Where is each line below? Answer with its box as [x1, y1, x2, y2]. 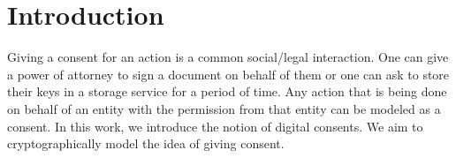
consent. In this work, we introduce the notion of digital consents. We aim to [7, 117, 423, 135]
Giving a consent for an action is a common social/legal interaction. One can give [7, 48, 449, 66]
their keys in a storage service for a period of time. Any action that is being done [7, 82, 447, 101]
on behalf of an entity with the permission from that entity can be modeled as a [7, 99, 441, 117]
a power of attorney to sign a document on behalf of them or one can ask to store [7, 64, 450, 83]
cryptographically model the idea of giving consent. [7, 134, 285, 153]
